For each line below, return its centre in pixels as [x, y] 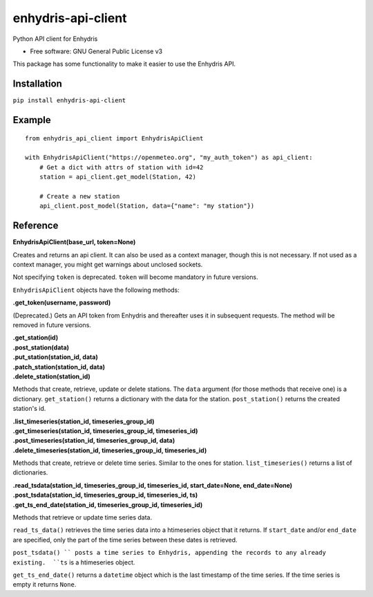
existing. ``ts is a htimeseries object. [74, 562]
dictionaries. [30, 472]
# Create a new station [79, 196]
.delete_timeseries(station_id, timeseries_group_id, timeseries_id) [110, 450]
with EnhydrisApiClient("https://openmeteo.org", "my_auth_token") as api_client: [169, 158]
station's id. [29, 409]
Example [32, 120]
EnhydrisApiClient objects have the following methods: [96, 290]
